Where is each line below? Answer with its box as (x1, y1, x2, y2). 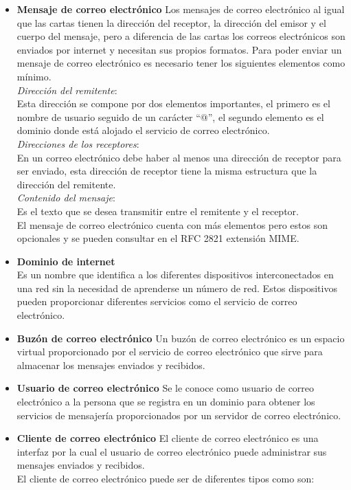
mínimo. (16, 69, 52, 83)
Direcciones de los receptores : (16, 136, 139, 151)
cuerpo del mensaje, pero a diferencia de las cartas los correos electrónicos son (16, 29, 346, 43)
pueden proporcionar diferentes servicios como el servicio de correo (16, 294, 297, 309)
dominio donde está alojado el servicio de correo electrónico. (16, 123, 270, 137)
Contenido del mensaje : (16, 190, 115, 205)
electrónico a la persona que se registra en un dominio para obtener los (16, 394, 315, 409)
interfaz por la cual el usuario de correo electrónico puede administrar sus (16, 444, 327, 458)
